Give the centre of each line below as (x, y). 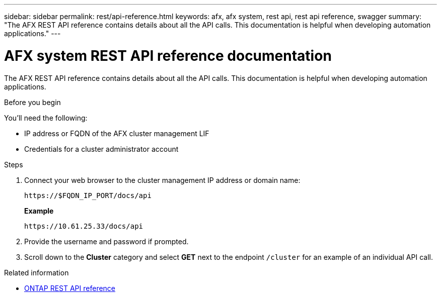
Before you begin (32, 102)
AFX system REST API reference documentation (168, 56)
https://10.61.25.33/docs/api (84, 226)
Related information (36, 272)
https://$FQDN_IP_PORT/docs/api (88, 195)
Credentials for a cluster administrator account (101, 149)
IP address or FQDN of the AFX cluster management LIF (117, 133)
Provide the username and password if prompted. (106, 241)
